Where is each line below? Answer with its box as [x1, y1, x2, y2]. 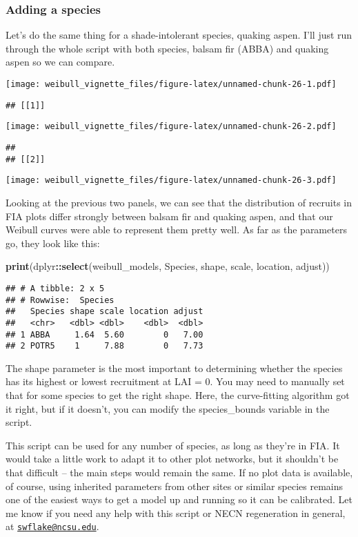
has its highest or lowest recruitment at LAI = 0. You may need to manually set [6, 374, 345, 389]
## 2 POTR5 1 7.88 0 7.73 [6, 341, 203, 351]
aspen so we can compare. [6, 55, 115, 69]
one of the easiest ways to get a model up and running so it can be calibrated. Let [6, 492, 352, 507]
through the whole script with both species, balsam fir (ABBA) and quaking [6, 41, 329, 55]
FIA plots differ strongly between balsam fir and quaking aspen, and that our [6, 208, 333, 223]
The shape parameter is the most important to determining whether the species [6, 360, 343, 375]
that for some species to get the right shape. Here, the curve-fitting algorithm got [6, 388, 350, 402]
